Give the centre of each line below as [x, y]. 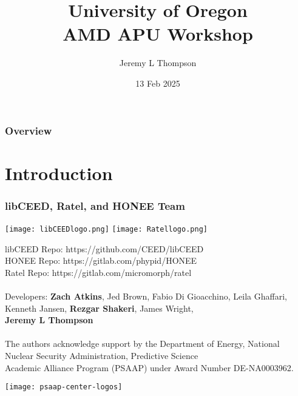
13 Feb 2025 [158, 83]
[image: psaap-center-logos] [64, 387]
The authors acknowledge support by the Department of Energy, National [142, 344]
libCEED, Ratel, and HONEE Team [95, 205]
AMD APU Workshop [158, 34]
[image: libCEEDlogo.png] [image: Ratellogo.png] [106, 230]
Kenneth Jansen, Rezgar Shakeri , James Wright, [99, 308]
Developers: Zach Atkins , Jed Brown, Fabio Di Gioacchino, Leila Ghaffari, [146, 296]
